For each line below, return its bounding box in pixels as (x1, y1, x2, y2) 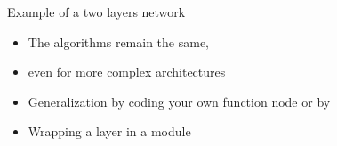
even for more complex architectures (28, 62, 226, 81)
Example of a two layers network (7, 3, 186, 20)
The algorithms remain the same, (28, 32, 210, 51)
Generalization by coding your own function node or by (28, 92, 331, 110)
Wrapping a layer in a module (28, 122, 191, 141)
